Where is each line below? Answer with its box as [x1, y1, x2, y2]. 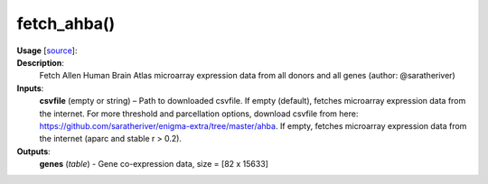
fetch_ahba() [16, 14, 116, 33]
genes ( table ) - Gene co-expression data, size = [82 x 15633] [39, 159, 268, 170]
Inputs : [16, 82, 44, 94]
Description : [16, 57, 65, 68]
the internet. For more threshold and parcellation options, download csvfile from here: [39, 108, 359, 119]
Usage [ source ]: [16, 45, 78, 56]
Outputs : [16, 145, 52, 157]
